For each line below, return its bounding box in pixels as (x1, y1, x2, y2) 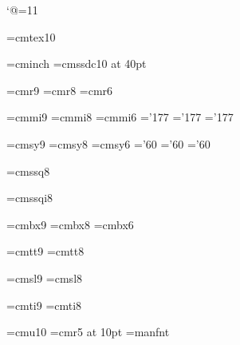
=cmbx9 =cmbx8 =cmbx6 (6, 216, 134, 232)
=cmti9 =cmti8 (6, 296, 82, 313)
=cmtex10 (6, 28, 56, 45)
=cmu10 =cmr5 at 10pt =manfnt (6, 323, 170, 340)
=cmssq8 (6, 162, 50, 179)
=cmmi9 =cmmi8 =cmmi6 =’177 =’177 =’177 (6, 109, 234, 125)
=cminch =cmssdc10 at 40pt (6, 55, 147, 72)
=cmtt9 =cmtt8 (6, 243, 85, 260)
